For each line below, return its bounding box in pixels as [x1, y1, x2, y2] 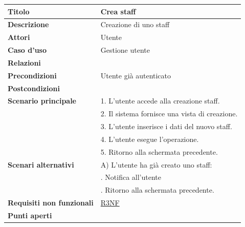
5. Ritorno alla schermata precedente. [100, 146, 218, 157]
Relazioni [8, 57, 41, 68]
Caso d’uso [8, 45, 47, 55]
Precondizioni [8, 70, 57, 80]
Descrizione [8, 19, 49, 30]
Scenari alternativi [8, 159, 74, 170]
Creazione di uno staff [100, 19, 170, 30]
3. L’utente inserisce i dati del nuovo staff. [100, 121, 232, 132]
